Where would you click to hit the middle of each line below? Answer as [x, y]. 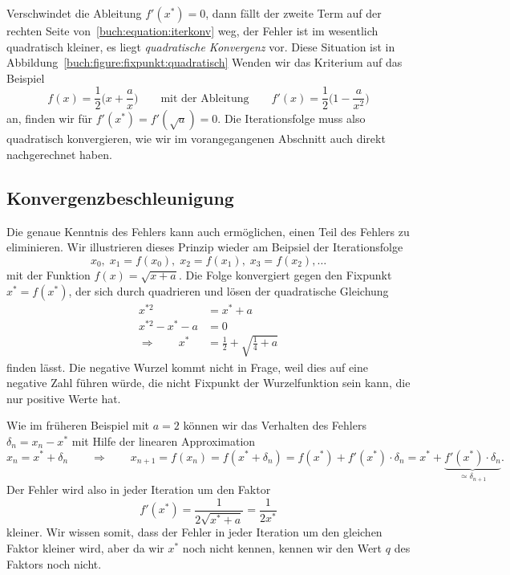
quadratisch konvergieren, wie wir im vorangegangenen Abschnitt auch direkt [196, 139]
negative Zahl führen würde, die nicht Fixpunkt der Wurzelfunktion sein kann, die [208, 383]
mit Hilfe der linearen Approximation [164, 440]
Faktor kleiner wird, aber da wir [85, 548]
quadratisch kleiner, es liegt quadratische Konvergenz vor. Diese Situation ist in [201, 46]
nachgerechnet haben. [59, 155]
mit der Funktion [49, 275]
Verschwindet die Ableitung [74, 13]
